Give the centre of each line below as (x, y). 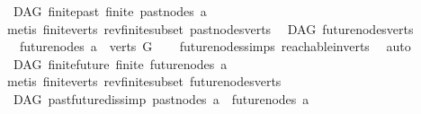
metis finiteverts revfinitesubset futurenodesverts (144, 81)
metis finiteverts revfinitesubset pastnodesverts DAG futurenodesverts (210, 28)
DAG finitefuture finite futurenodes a (120, 63)
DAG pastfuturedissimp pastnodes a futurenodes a (161, 98)
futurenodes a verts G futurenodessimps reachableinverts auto (215, 46)
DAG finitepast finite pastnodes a (110, 11)
